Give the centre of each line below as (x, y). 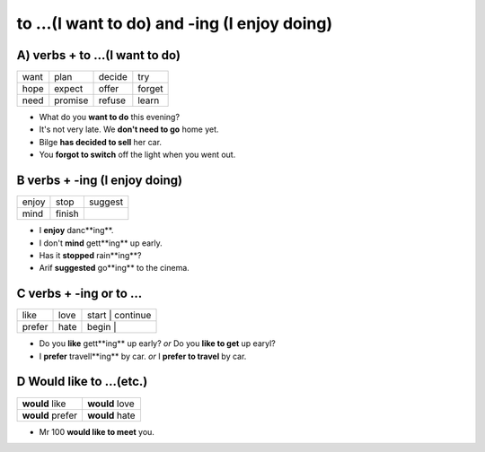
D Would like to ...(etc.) (82, 382)
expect (69, 89)
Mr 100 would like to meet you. (97, 431)
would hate (111, 415)
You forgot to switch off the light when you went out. (137, 155)
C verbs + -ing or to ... (79, 294)
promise (71, 100)
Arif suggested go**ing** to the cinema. (115, 268)
